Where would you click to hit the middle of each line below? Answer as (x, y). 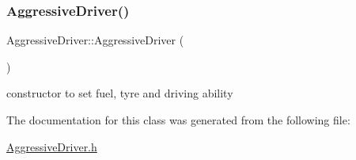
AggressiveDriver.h (52, 146)
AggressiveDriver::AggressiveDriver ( (95, 40)
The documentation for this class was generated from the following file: (178, 120)
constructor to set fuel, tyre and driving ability (120, 93)
